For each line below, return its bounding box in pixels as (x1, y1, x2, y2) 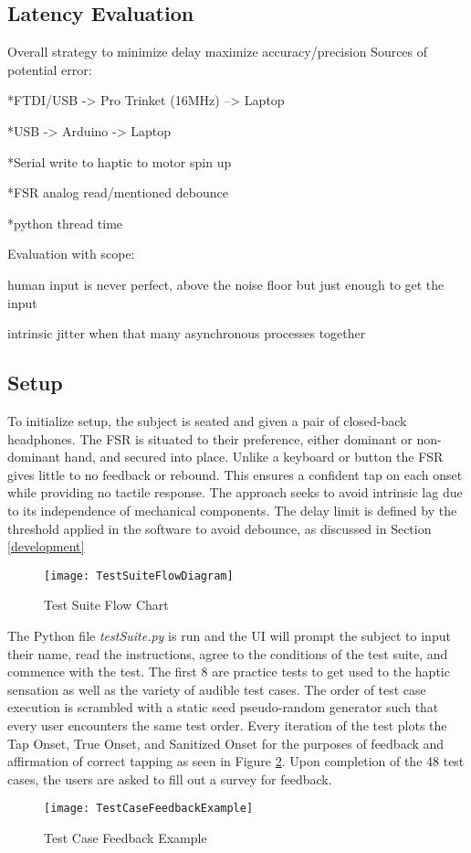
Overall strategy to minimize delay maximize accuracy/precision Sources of (7, 42, 428, 61)
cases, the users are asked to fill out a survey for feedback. (7, 769, 332, 788)
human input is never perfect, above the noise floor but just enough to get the (7, 274, 445, 293)
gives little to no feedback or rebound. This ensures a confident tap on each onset (7, 464, 463, 484)
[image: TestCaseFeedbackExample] (44, 802, 254, 816)
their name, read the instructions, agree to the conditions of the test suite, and (7, 644, 448, 663)
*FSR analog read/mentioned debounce (7, 183, 228, 202)
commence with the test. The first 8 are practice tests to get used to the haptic (7, 662, 450, 681)
